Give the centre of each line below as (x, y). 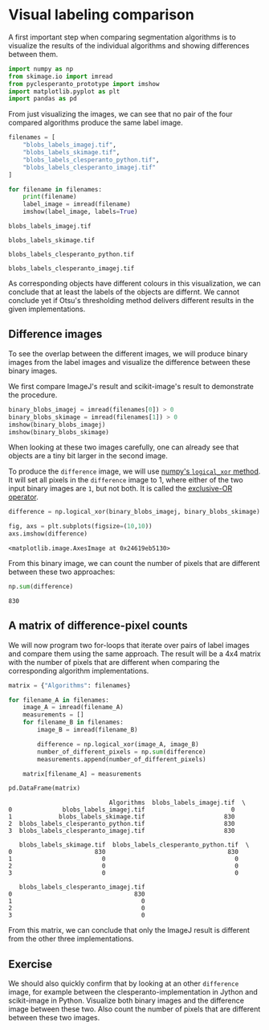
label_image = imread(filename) (77, 204)
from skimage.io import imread (61, 76)
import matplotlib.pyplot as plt (64, 91)
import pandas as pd (43, 99)
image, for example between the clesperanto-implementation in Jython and (133, 992)
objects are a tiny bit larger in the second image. (88, 456)
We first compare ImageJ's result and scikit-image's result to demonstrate (131, 386)
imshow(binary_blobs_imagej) (57, 425)
